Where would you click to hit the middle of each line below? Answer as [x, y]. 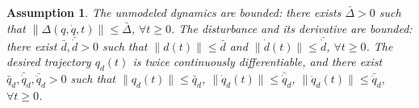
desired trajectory [49, 62]
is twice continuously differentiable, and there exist [258, 62]
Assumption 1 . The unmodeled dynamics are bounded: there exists [174, 12]
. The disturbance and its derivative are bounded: [291, 28]
